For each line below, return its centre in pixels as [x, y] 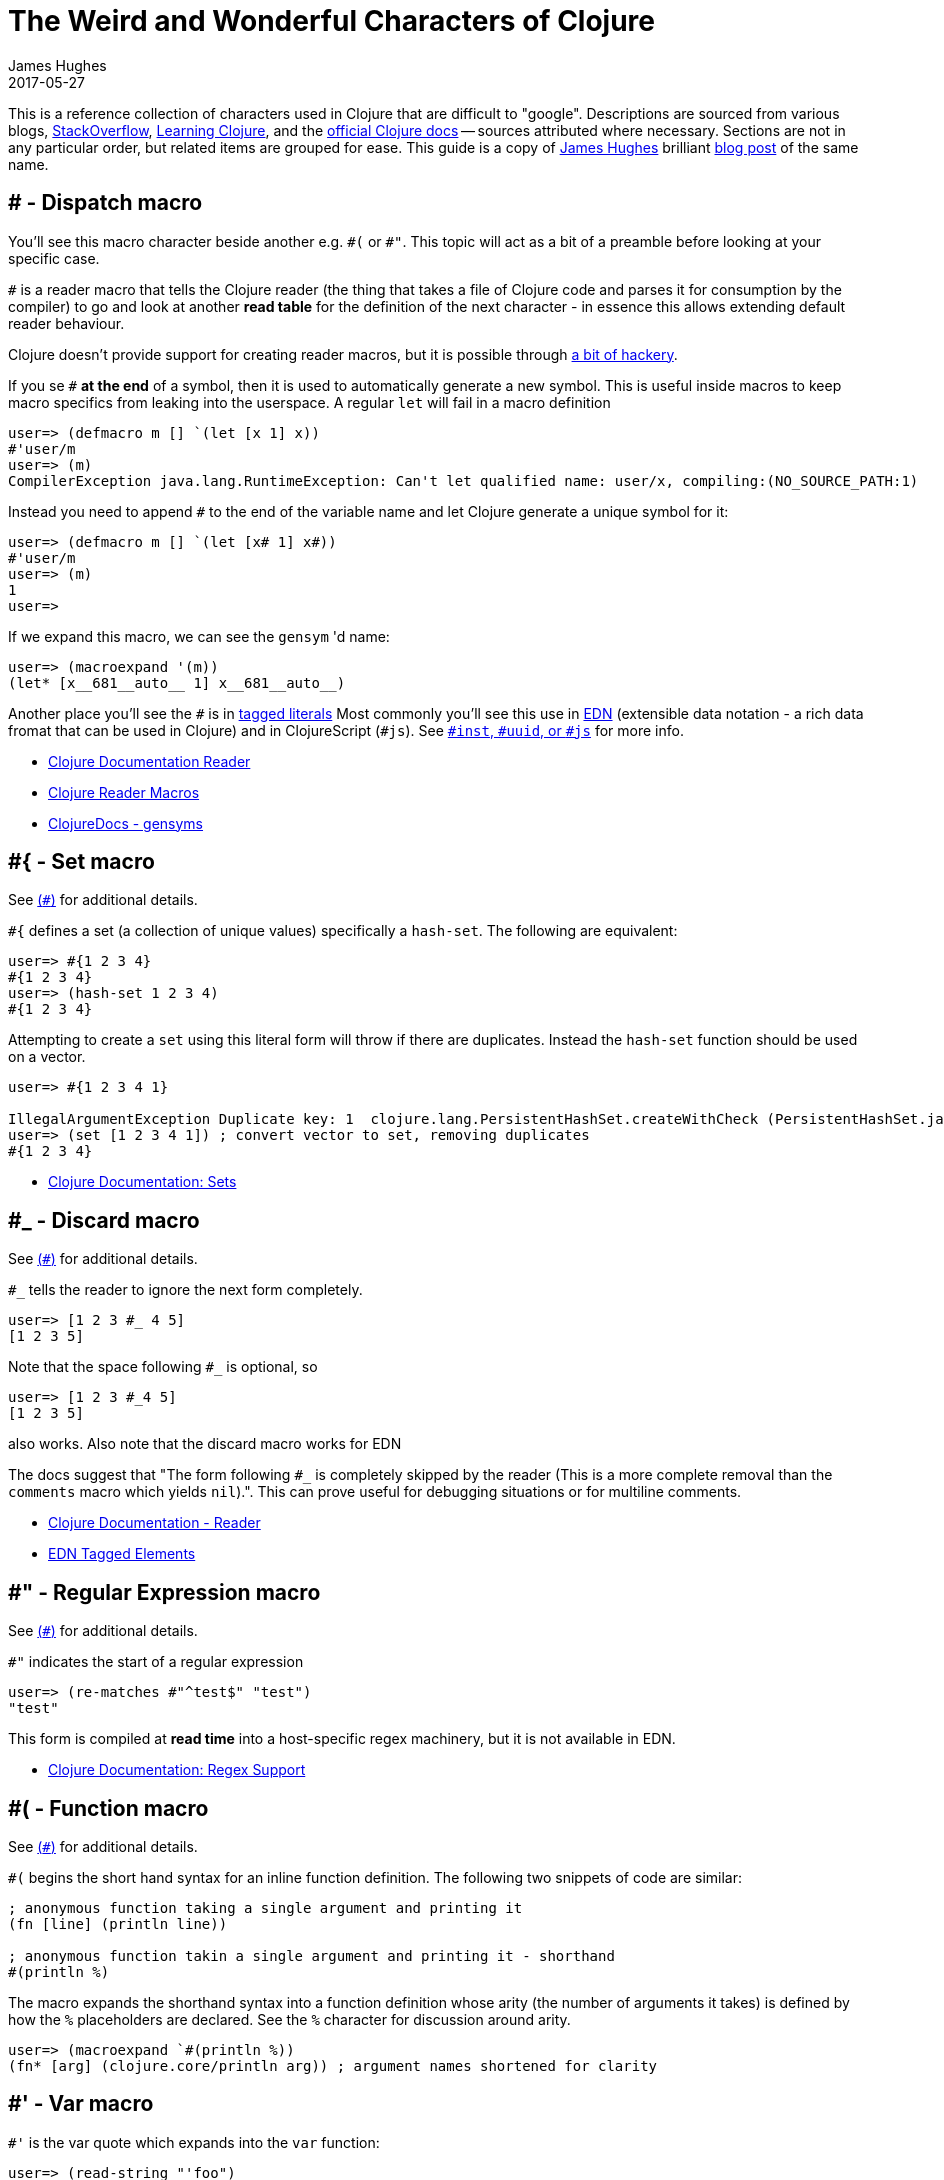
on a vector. [47, 1057]
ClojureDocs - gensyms [126, 823]
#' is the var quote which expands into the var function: [194, 2142]
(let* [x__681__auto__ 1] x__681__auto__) [177, 682]
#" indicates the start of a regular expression [156, 1662]
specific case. [54, 258]
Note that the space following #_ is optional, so [163, 1367]
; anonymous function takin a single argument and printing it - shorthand [311, 1955]
